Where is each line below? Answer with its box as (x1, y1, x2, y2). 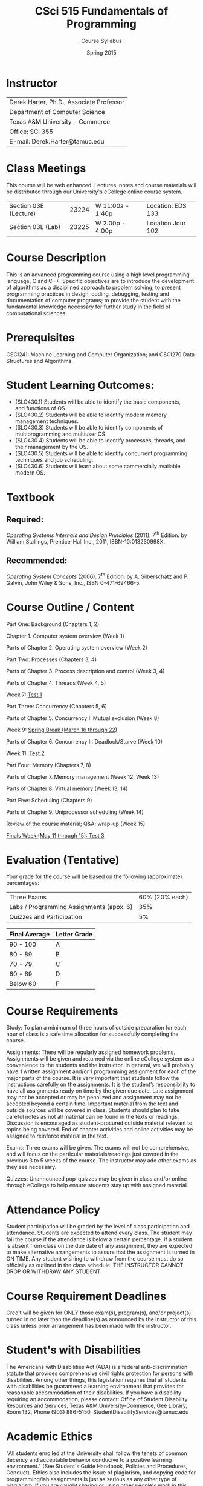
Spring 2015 (86, 48, 117, 56)
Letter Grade (55, 930, 93, 939)
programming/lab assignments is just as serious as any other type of (6, 1476, 177, 1483)
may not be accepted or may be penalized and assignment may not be (6, 1094, 182, 1101)
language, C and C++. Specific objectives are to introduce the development (6, 277, 195, 284)
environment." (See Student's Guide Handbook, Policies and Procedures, (6, 1462, 188, 1470)
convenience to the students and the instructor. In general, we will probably (6, 1062, 195, 1069)
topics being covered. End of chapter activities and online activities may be (6, 1126, 193, 1133)
